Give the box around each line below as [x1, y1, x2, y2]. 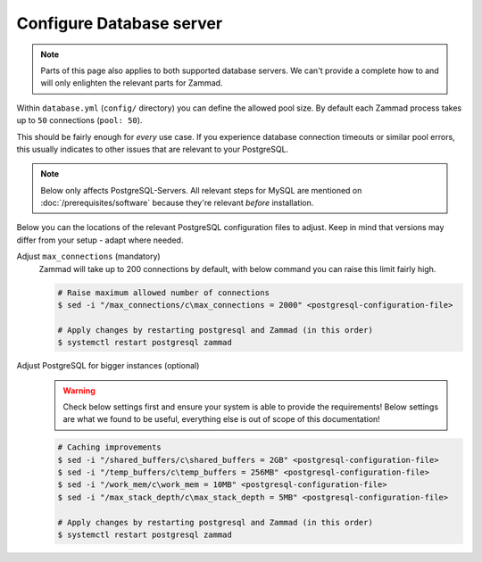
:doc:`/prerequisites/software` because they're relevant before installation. [40, 197, 314, 209]
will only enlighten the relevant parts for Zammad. [40, 78, 223, 88]
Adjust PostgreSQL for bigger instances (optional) [16, 360, 200, 371]
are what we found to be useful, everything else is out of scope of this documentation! [62, 414, 381, 425]
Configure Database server [16, 13, 223, 33]
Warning [62, 384, 96, 396]
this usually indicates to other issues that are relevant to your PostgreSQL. [16, 144, 289, 154]
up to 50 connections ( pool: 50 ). [16, 115, 143, 126]
